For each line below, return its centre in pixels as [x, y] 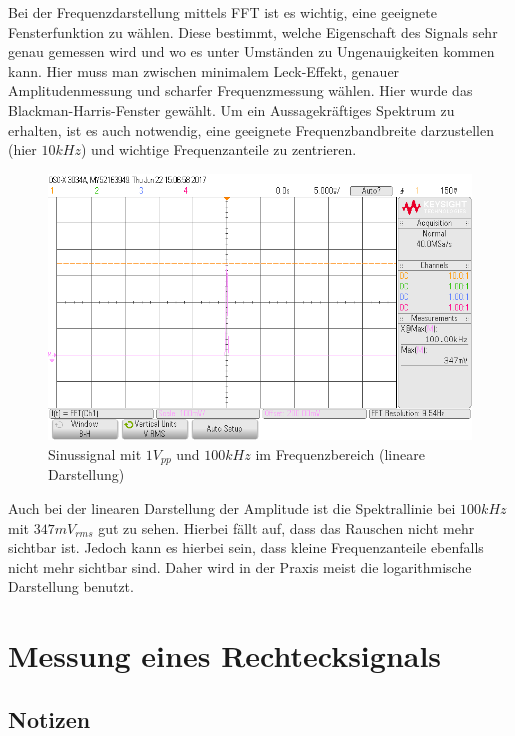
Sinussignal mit [95, 453]
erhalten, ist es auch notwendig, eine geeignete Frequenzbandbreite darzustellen [251, 129]
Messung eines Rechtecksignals [225, 655]
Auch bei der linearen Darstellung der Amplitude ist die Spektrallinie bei [232, 507]
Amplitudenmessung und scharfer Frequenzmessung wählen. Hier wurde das [240, 90]
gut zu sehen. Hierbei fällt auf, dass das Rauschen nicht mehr [286, 527]
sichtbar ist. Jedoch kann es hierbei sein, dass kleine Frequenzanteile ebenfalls [246, 547]
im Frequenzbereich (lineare [340, 453]
